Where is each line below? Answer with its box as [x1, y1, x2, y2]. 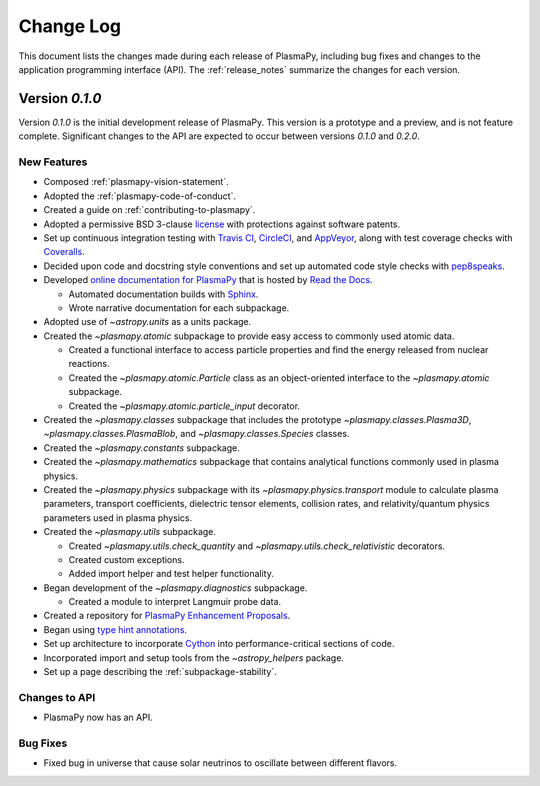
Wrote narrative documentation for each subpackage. [68, 301, 290, 314]
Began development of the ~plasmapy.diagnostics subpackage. [43, 581, 308, 594]
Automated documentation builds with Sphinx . [68, 288, 259, 300]
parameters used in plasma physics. [43, 511, 193, 524]
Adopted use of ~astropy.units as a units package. [43, 316, 252, 328]
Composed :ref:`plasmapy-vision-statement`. [43, 176, 229, 188]
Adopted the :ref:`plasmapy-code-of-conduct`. [43, 190, 237, 202]
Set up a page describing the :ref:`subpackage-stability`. [43, 666, 277, 678]
